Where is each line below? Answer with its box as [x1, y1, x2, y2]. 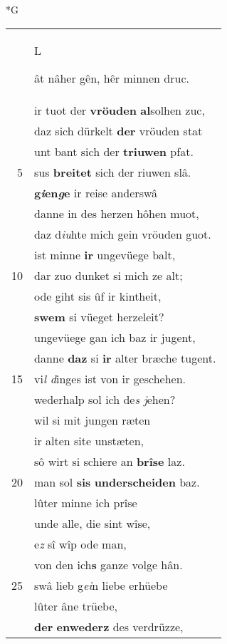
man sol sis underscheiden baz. [34, 473, 200, 490]
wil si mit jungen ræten [34, 411, 151, 428]
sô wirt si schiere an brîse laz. [34, 452, 185, 469]
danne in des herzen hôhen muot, [34, 204, 199, 222]
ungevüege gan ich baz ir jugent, [34, 328, 196, 346]
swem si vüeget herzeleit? [34, 308, 164, 325]
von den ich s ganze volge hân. [34, 556, 183, 573]
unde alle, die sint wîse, [34, 514, 151, 531]
